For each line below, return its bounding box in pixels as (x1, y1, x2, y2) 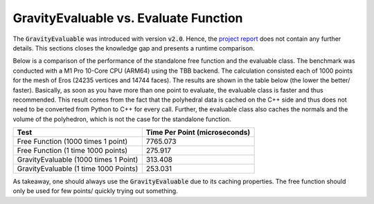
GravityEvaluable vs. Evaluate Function (12, 10, 243, 26)
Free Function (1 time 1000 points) (17, 146, 128, 156)
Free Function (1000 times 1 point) (17, 137, 128, 147)
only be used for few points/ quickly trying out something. (12, 187, 178, 195)
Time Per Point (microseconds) (145, 128, 251, 138)
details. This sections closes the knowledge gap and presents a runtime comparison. (12, 44, 255, 52)
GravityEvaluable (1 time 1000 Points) (17, 164, 139, 174)
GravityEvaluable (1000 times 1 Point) (17, 155, 139, 165)
